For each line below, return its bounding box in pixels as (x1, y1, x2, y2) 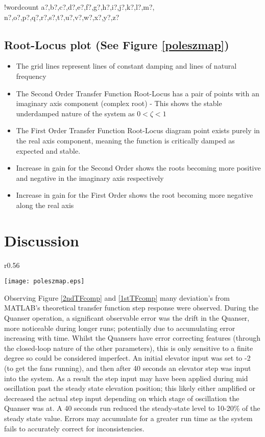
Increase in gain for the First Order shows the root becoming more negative (16, 190, 253, 200)
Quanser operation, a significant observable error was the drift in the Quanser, (4, 313, 250, 323)
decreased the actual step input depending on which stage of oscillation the (4, 392, 239, 403)
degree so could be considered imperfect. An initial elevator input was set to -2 (4, 352, 251, 363)
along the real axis (16, 199, 74, 210)
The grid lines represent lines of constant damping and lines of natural (16, 60, 237, 71)
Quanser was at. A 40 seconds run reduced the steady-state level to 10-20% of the (4, 403, 260, 413)
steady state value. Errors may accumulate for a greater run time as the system (4, 413, 253, 424)
